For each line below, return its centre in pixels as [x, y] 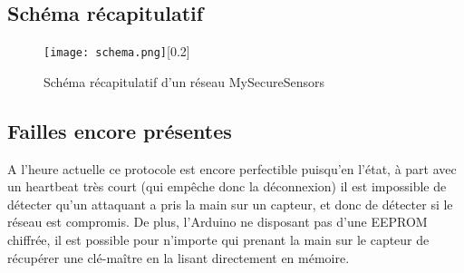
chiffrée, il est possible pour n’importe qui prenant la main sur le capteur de [218, 240]
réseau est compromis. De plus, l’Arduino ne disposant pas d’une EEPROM [217, 222]
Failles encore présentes [120, 130]
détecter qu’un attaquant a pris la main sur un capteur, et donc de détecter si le [230, 204]
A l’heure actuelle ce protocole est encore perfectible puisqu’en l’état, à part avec [232, 168]
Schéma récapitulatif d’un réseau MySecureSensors [184, 81]
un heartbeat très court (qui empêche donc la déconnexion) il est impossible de [227, 186]
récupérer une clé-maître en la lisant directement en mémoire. [179, 257]
